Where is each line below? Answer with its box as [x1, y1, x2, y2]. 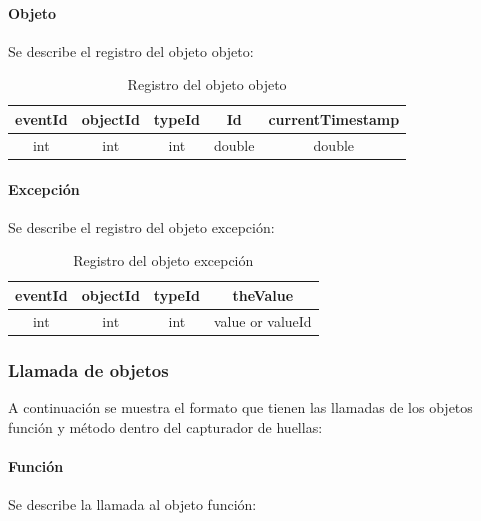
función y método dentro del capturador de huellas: [8, 416, 323, 437]
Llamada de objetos [8, 357, 169, 382]
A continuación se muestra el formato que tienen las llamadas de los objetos [8, 397, 473, 418]
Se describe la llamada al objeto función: [8, 494, 257, 515]
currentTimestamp [268, 108, 400, 129]
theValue [232, 284, 294, 305]
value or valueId [213, 310, 312, 331]
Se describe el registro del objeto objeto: [8, 40, 254, 61]
